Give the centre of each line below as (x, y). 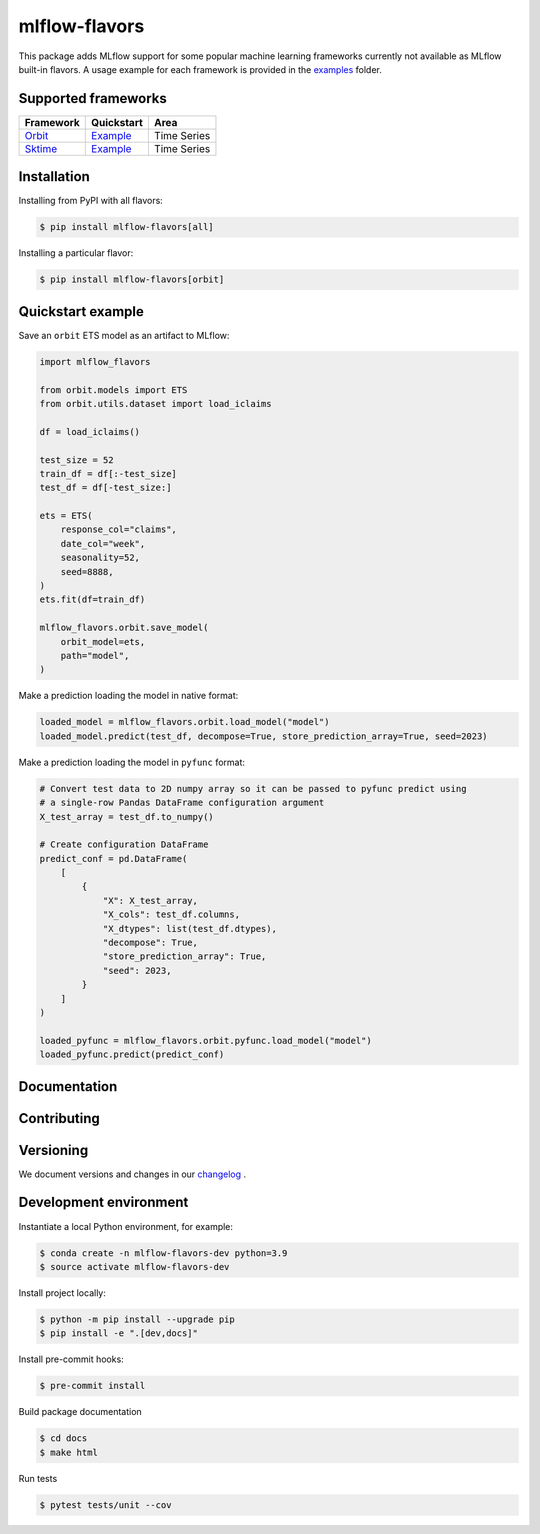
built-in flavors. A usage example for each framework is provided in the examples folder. (200, 69)
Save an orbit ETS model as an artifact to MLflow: (124, 335)
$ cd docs (63, 1438)
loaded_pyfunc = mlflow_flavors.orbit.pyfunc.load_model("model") (205, 1040)
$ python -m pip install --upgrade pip (137, 1319)
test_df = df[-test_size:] (105, 488)
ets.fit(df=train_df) (92, 599)
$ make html (69, 1452)
